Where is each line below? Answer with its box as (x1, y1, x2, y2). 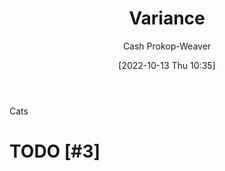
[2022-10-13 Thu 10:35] (118, 59, 216, 71)
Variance (128, 7, 206, 30)
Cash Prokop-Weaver (122, 40, 212, 52)
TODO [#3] (9, 140, 101, 163)
